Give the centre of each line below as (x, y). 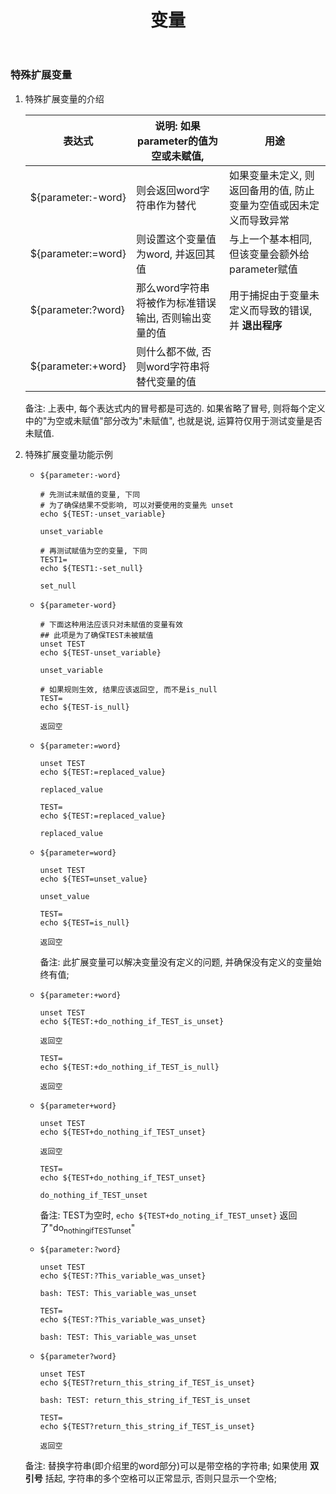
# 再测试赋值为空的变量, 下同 (93, 551)
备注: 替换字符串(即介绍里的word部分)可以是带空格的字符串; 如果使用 (166, 1466)
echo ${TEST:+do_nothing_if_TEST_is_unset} (132, 1021)
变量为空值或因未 (269, 205)
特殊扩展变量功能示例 (68, 454)
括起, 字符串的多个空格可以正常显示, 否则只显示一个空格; (160, 1478)
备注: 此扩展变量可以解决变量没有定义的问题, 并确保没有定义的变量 (176, 962)
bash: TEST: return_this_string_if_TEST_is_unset (145, 1401)
